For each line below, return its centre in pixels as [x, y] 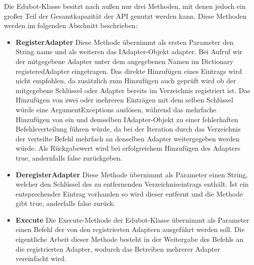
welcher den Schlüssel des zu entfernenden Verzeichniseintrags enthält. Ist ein [132, 184]
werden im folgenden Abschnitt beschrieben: [71, 25]
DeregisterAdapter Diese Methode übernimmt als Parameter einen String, [132, 174]
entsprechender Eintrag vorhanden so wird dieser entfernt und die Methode [129, 193]
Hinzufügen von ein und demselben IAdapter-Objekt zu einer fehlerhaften [127, 119]
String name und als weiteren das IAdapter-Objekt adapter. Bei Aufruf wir [129, 51]
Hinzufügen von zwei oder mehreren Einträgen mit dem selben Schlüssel [124, 100]
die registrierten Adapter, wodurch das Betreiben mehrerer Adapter [118, 248]
